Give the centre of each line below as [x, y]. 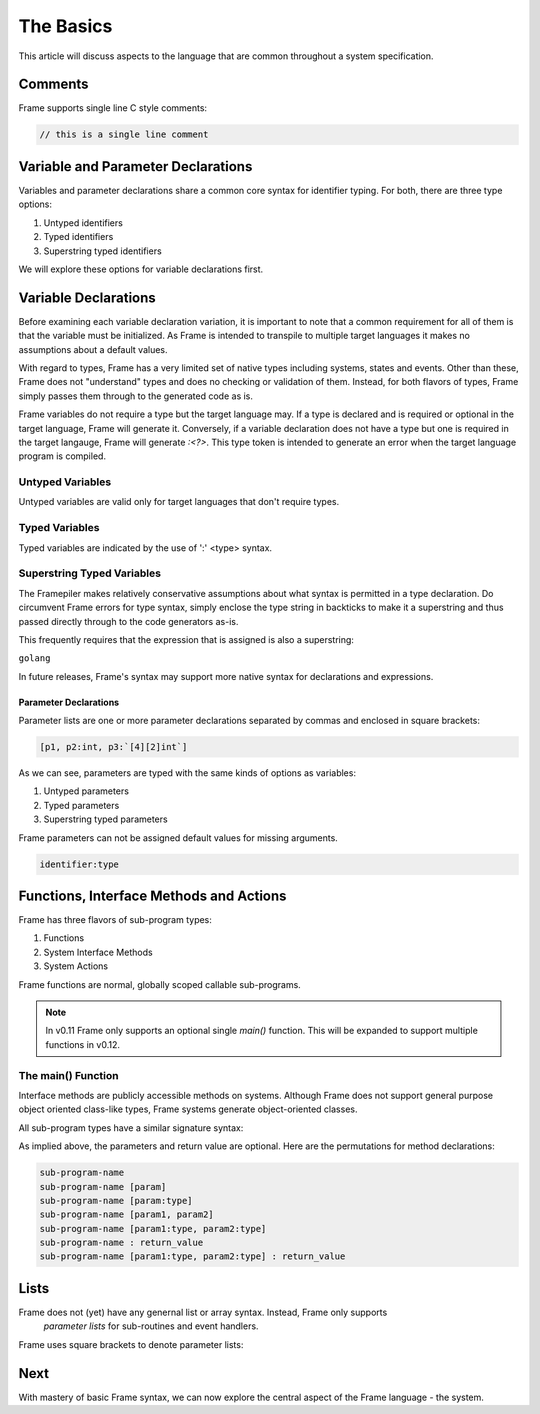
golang [34, 658]
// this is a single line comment [124, 134]
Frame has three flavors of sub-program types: [115, 920]
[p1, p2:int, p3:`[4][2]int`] [113, 747]
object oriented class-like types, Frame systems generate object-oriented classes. [188, 1109]
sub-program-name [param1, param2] [126, 1214]
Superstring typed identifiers [102, 251]
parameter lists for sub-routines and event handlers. [151, 1326]
